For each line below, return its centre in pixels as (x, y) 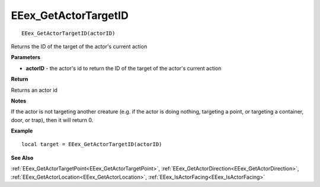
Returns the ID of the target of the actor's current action (79, 46)
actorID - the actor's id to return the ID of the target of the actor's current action (124, 68)
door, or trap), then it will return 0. (52, 120)
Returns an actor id (34, 90)
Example (22, 131)
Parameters (26, 57)
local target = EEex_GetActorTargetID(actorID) (92, 144)
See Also (22, 157)
